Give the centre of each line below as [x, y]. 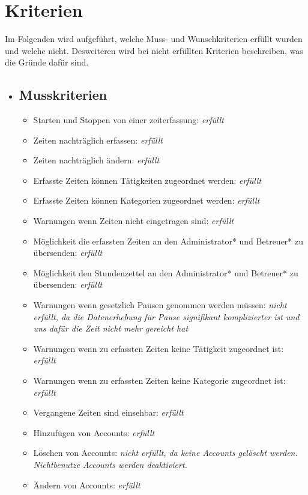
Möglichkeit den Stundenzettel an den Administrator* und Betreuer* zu [166, 272]
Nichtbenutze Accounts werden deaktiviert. [110, 464]
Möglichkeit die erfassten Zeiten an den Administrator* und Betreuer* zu [168, 241]
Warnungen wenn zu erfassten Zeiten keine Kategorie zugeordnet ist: [159, 381]
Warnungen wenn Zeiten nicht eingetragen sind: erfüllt [134, 221]
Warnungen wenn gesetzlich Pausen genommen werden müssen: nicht [160, 305]
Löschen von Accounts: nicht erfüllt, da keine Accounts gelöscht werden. [165, 453]
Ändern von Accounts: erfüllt [87, 484]
